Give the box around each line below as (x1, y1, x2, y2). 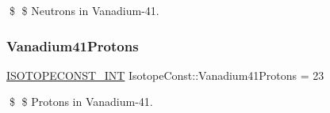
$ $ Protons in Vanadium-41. (9, 93, 153, 110)
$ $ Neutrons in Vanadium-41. (9, 2, 159, 18)
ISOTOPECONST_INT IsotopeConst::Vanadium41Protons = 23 (6, 66, 324, 83)
